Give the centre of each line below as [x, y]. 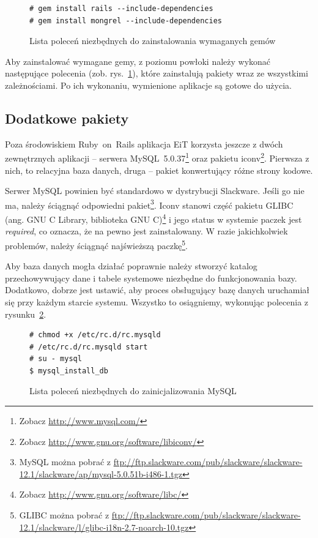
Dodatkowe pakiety [67, 118]
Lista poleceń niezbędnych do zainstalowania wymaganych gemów [153, 41]
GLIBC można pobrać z [64, 515]
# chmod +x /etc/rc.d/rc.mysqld [95, 335]
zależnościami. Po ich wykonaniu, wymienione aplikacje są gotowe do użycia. [148, 85]
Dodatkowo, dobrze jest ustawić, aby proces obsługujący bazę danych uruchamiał [157, 290]
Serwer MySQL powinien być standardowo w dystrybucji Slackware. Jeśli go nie [155, 191]
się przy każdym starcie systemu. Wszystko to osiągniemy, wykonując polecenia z [157, 301]
